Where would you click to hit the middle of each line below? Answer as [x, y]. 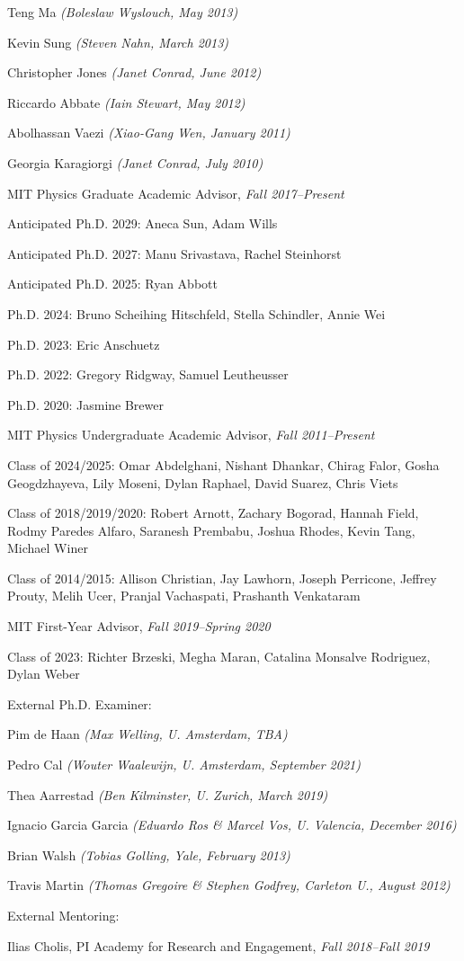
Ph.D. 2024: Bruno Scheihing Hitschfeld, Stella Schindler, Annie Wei [196, 313]
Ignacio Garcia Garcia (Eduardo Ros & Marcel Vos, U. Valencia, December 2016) [232, 825]
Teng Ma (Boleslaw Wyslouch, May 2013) [123, 12]
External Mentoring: [63, 915]
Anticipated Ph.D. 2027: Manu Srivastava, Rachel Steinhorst [174, 253]
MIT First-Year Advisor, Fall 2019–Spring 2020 [139, 626]
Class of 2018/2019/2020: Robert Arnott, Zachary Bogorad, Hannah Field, [213, 513]
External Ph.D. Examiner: [80, 703]
